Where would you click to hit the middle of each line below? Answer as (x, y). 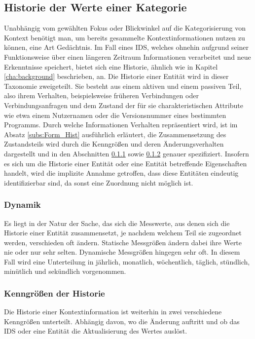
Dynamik (22, 205)
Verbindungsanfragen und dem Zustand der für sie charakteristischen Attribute (124, 105)
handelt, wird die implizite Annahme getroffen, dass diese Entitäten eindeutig (121, 173)
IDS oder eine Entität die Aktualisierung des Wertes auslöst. (96, 331)
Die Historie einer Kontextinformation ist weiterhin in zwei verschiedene (113, 312)
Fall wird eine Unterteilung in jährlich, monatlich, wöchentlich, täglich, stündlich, (127, 261)
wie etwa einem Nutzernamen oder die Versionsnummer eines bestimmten (115, 115)
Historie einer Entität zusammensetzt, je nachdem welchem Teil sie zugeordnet (123, 233)
